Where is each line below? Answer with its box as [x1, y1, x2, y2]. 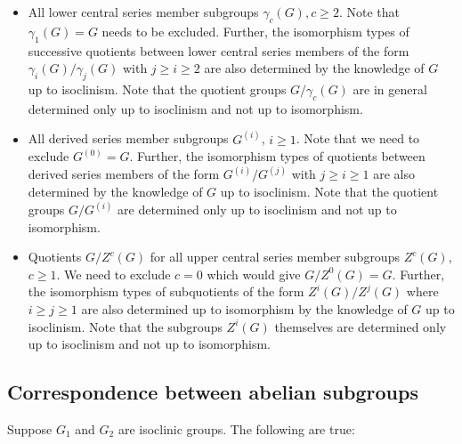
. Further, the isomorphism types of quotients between [129, 147, 426, 165]
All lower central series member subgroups [28, 3, 259, 20]
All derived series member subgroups [28, 129, 229, 148]
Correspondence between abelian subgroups [7, 378, 418, 406]
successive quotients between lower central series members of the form [28, 41, 409, 60]
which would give [207, 264, 301, 283]
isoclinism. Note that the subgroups [28, 317, 223, 335]
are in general [353, 79, 427, 98]
